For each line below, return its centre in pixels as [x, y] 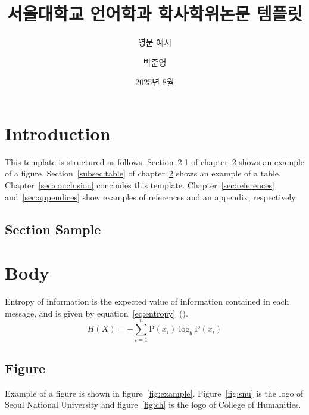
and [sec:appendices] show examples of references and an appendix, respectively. [151, 196]
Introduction [58, 133]
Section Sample [53, 229]
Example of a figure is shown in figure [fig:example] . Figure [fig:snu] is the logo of [154, 393]
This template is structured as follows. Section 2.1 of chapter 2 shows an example [155, 161]
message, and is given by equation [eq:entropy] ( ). [96, 313]
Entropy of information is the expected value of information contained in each [147, 301]
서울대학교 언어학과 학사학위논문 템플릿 [155, 13]
